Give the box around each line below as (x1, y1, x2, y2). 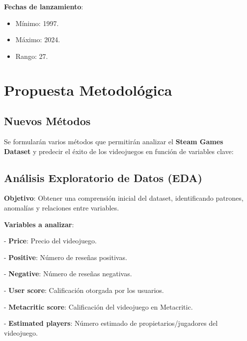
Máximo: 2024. (15, 34, 60, 45)
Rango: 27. (15, 51, 48, 61)
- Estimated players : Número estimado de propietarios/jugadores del (4, 318, 218, 328)
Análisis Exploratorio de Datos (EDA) (4, 170, 202, 185)
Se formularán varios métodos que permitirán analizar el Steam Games (4, 136, 223, 146)
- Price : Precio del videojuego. (4, 236, 97, 246)
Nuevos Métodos (4, 113, 91, 129)
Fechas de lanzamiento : (4, 1, 83, 11)
